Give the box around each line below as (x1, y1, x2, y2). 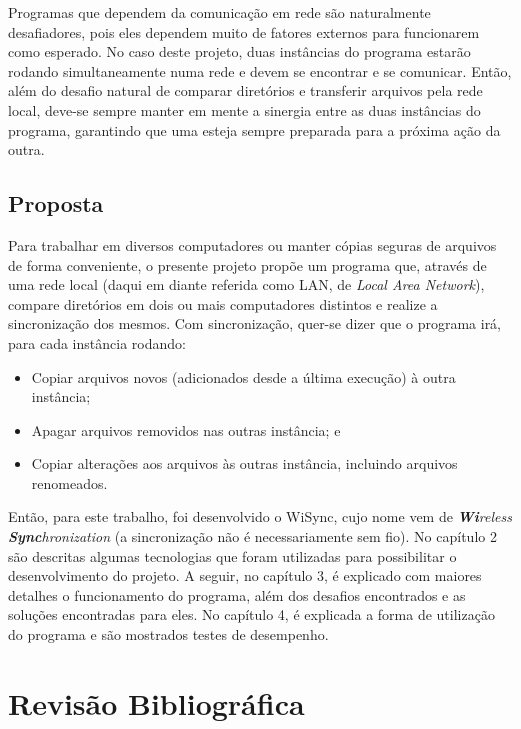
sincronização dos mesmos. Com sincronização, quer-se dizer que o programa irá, (8, 313, 502, 334)
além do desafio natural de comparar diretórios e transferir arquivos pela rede (8, 80, 483, 101)
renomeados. (31, 472, 108, 493)
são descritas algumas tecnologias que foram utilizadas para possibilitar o (8, 545, 457, 566)
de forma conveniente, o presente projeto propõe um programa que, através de (8, 254, 487, 275)
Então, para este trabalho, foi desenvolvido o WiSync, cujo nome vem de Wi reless (8, 506, 512, 527)
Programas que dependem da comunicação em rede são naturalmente (8, 2, 431, 22)
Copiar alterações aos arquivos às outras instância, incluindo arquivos (31, 453, 458, 474)
